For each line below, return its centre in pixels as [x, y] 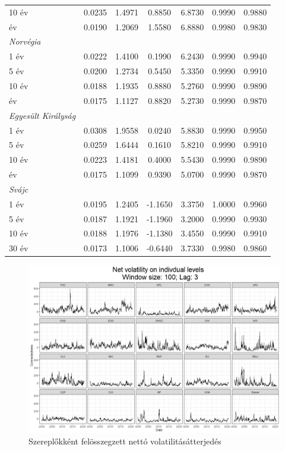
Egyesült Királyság [42, 115]
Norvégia [25, 41]
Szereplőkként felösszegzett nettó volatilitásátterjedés [125, 441]
